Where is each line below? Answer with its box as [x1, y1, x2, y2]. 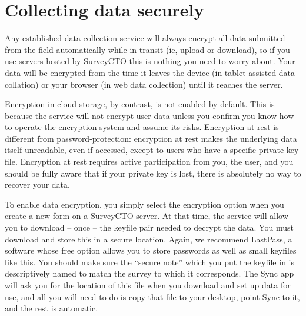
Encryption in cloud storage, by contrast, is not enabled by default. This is [5, 98, 275, 110]
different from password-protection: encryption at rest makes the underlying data [5, 132, 297, 144]
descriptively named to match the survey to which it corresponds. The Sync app [5, 267, 294, 280]
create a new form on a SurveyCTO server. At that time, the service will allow [5, 209, 288, 222]
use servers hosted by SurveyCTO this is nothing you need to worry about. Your [5, 55, 295, 67]
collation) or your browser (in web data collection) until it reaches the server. [5, 78, 283, 90]
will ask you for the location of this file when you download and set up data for [5, 279, 291, 291]
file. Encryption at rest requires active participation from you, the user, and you [5, 155, 294, 168]
